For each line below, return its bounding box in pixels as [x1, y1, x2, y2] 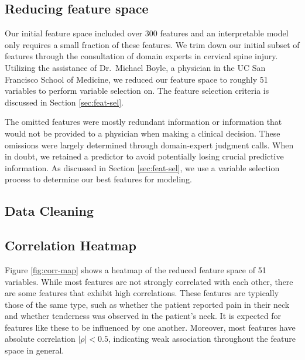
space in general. [5, 344, 64, 356]
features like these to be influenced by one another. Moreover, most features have [5, 321, 296, 333]
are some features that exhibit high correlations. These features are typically [5, 287, 279, 299]
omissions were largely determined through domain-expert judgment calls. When [5, 138, 294, 151]
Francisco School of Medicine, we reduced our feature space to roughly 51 [5, 73, 268, 85]
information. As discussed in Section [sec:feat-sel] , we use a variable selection [5, 161, 280, 174]
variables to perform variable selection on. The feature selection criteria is [5, 84, 269, 97]
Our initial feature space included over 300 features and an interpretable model [5, 27, 289, 39]
